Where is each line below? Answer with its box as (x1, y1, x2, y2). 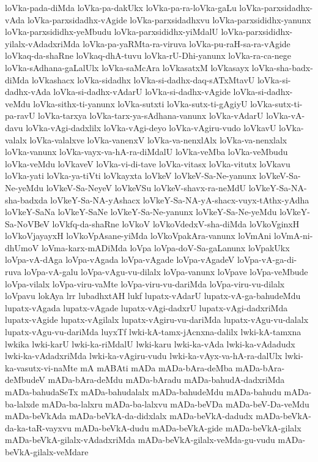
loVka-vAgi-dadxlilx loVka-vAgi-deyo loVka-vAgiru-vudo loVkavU (26, 121, 276, 134)
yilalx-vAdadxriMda (5, 37, 80, 50)
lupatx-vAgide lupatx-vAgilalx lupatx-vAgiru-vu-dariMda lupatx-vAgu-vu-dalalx (5, 313, 309, 326)
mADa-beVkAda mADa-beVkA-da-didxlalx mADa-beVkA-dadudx (5, 409, 253, 422)
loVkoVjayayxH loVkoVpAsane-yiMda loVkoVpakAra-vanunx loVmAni (5, 229, 272, 242)
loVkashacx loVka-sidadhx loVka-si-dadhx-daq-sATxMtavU (31, 73, 255, 86)
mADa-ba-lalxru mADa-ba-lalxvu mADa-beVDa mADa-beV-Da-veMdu (42, 397, 309, 410)
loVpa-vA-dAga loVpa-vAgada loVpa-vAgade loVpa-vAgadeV (5, 253, 235, 266)
